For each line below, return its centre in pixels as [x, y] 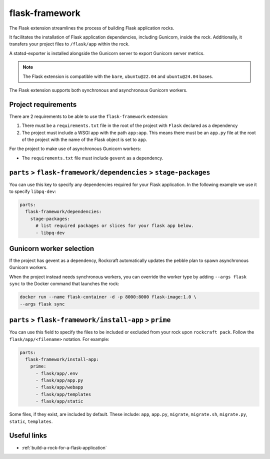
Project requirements [43, 104]
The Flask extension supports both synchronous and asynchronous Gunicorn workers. [98, 90]
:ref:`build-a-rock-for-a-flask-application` [64, 447]
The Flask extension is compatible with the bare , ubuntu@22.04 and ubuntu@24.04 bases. [118, 76]
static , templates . [31, 421]
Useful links [28, 436]
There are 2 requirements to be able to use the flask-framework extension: [89, 116]
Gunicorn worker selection [52, 248]
